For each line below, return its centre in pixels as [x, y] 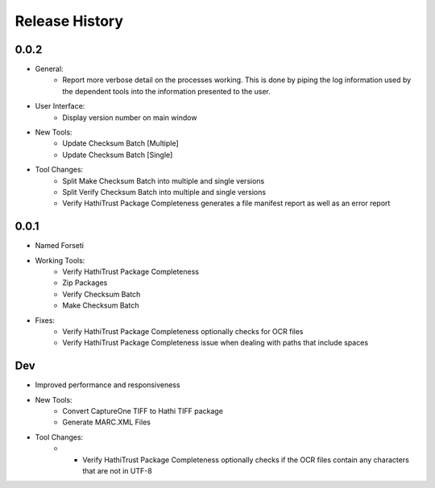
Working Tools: [60, 260]
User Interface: [60, 106]
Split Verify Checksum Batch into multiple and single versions [164, 192]
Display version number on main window [130, 118]
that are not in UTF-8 [117, 471]
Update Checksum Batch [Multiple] [120, 143]
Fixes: [45, 320]
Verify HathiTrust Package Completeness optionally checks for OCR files [183, 331]
